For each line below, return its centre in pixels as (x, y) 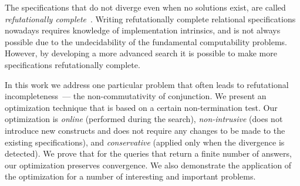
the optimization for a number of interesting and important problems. (130, 176)
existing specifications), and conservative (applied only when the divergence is (145, 142)
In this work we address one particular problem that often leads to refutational (147, 84)
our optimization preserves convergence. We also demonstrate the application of (148, 165)
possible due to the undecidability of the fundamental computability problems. (146, 41)
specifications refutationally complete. (73, 64)
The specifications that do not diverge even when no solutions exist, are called (145, 7)
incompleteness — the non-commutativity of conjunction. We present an (136, 96)
